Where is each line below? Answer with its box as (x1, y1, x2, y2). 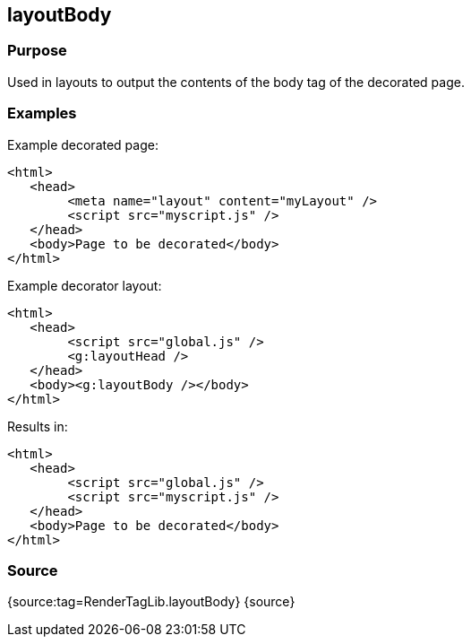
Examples (7, 104, 77, 123)
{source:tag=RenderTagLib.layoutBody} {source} (7, 594, 295, 610)
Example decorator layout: (7, 277, 162, 293)
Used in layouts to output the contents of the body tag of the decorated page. (7, 74, 465, 90)
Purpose (7, 41, 67, 60)
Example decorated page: (7, 136, 158, 152)
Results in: (7, 418, 68, 434)
